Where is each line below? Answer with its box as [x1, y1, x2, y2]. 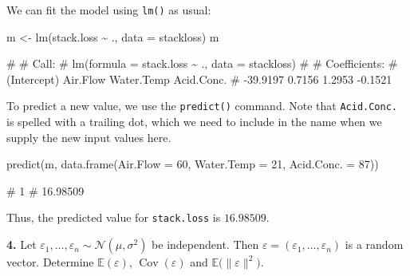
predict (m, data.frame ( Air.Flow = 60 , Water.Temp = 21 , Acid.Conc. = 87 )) [6, 156, 379, 172]
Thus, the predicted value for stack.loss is [6, 209, 221, 226]
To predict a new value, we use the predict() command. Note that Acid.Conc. [6, 97, 397, 114]
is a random [345, 236, 404, 253]
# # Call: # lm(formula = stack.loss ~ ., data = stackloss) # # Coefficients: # [6, 55, 398, 72]
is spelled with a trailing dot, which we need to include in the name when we [6, 113, 382, 130]
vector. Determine [6, 254, 94, 270]
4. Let [6, 236, 37, 253]
